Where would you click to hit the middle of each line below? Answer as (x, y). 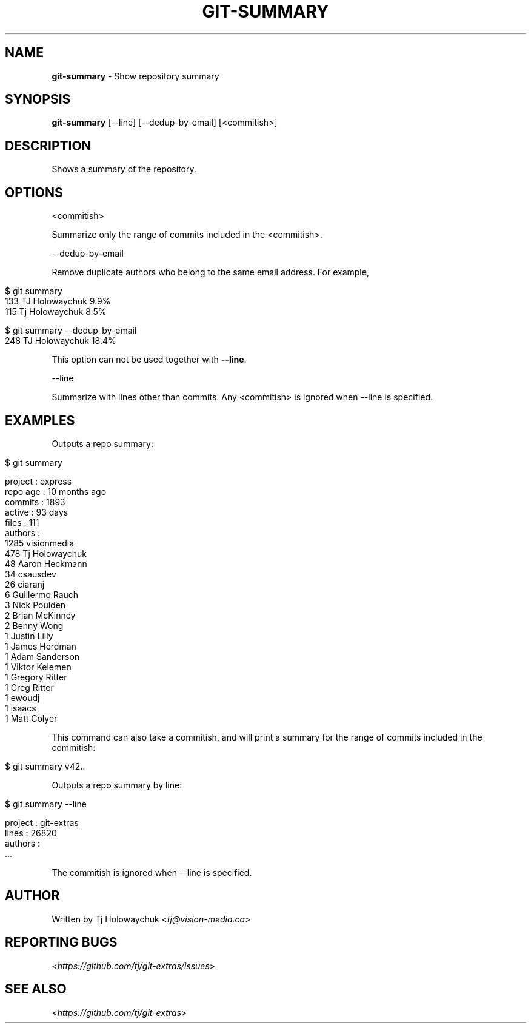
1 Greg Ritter (29, 687)
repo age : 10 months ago (56, 491)
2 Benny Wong (34, 625)
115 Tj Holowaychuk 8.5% (56, 312)
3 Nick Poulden (35, 605)
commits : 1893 (35, 502)
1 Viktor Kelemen (38, 667)
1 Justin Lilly (29, 636)
